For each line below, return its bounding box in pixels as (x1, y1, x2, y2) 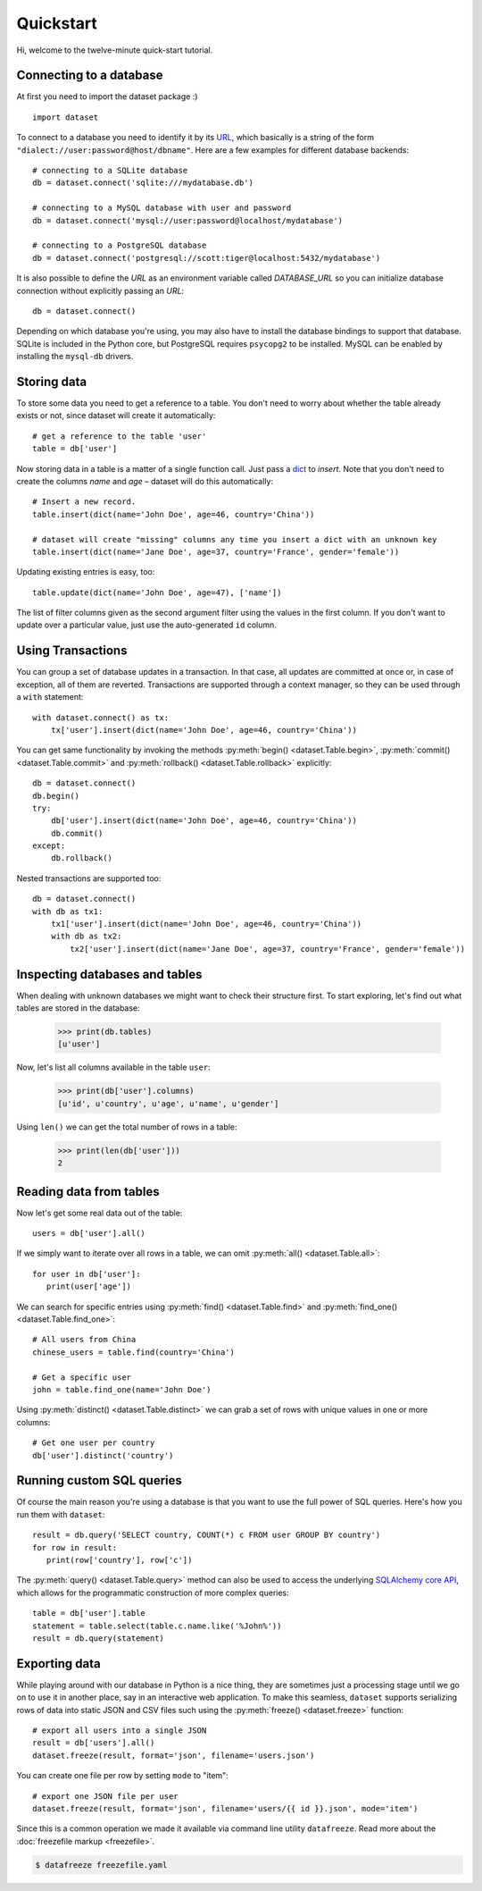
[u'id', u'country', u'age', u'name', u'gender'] (57, 1098, 279, 1108)
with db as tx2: (50, 931, 122, 942)
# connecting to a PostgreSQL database (32, 240, 207, 250)
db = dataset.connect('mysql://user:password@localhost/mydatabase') (32, 215, 344, 225)
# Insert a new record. (32, 497, 137, 507)
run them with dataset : (16, 1509, 105, 1519)
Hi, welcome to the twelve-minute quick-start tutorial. (16, 45, 213, 55)
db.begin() (32, 791, 80, 801)
